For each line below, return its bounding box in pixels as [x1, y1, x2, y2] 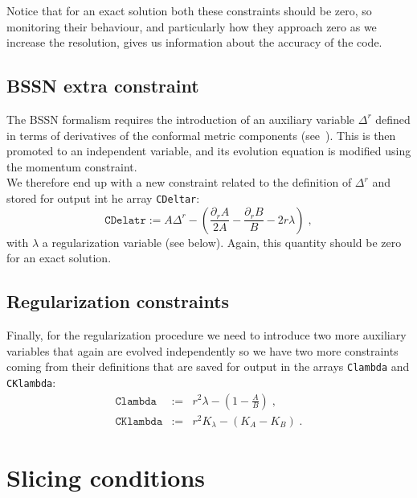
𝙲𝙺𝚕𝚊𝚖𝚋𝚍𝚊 [115, 415, 163, 427]
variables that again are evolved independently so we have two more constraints [6, 342, 399, 359]
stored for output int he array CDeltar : [6, 189, 200, 206]
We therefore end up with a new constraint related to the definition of [6, 174, 352, 191]
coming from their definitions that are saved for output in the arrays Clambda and [6, 358, 410, 375]
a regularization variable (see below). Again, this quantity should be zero [42, 233, 402, 250]
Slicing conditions [6, 461, 205, 494]
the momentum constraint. [6, 158, 137, 175]
